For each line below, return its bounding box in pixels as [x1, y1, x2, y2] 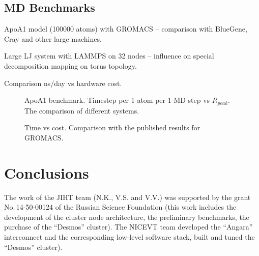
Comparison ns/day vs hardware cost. [4, 77, 122, 88]
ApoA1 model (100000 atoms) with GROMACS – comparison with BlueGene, [4, 23, 247, 34]
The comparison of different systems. [24, 105, 139, 116]
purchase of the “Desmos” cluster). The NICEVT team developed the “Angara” [4, 221, 253, 232]
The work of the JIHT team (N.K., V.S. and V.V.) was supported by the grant [4, 191, 251, 202]
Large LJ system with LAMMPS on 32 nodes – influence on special [4, 50, 214, 61]
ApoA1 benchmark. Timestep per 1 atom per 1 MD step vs [24, 95, 210, 105]
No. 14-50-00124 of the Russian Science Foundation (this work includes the [4, 202, 237, 212]
